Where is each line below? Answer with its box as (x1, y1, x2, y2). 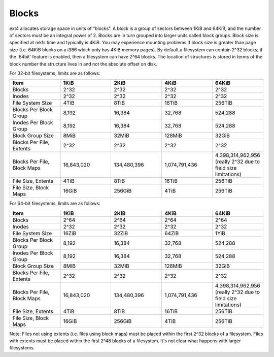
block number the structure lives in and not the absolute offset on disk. (9, 61, 157, 67)
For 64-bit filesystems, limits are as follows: (9, 201, 101, 207)
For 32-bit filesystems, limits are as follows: (9, 70, 100, 76)
